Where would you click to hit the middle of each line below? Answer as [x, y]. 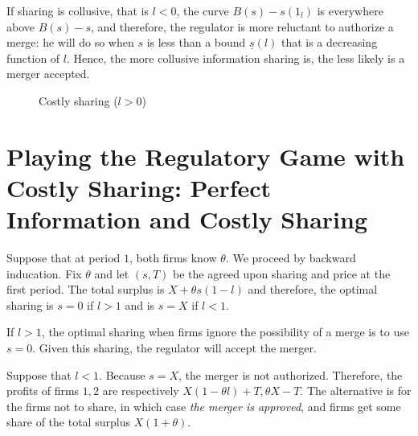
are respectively [141, 391]
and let [112, 273]
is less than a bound [196, 42]
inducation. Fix [44, 273]
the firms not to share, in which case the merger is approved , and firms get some [204, 406]
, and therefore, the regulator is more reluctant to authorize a [242, 26]
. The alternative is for [356, 391]
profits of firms [43, 391]
